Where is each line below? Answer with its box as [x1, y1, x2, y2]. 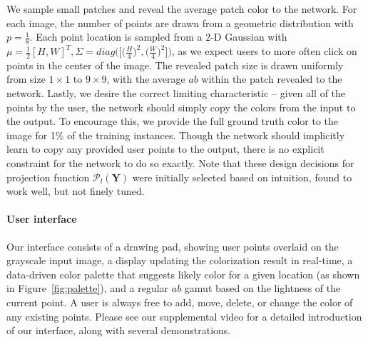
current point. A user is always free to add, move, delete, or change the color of [6, 294, 353, 309]
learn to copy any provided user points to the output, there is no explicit [6, 141, 324, 156]
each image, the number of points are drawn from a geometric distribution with [6, 15, 354, 30]
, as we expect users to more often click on [171, 44, 357, 59]
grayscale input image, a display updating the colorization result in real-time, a [6, 253, 353, 268]
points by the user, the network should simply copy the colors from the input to [6, 99, 356, 114]
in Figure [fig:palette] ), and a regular [6, 281, 169, 296]
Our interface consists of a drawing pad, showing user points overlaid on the [6, 238, 339, 253]
